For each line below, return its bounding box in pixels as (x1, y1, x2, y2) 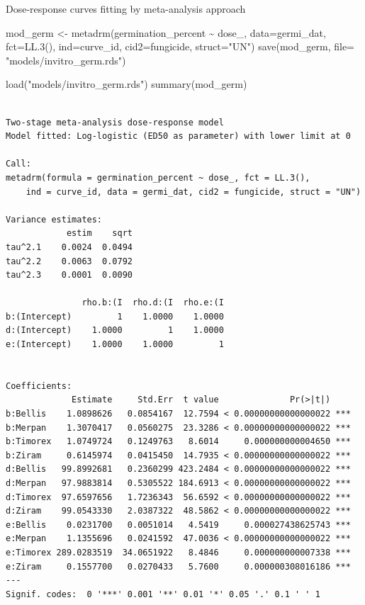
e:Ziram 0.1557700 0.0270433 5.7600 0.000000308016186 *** (6, 561, 351, 572)
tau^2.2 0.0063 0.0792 (6, 256, 133, 266)
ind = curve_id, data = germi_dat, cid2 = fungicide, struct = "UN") (26, 186, 361, 197)
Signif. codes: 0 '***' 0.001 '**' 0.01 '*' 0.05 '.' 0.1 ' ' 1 (6, 589, 320, 599)
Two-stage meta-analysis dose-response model (6, 117, 224, 128)
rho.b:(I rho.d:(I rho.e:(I (82, 298, 224, 308)
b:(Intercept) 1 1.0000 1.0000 (6, 311, 224, 322)
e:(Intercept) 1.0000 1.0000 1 (6, 339, 224, 350)
